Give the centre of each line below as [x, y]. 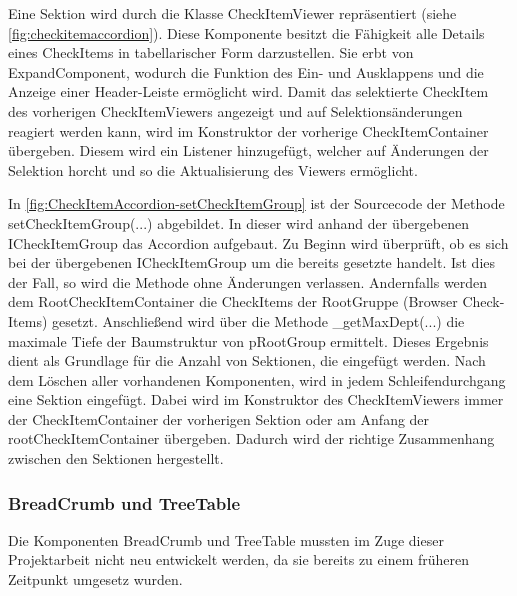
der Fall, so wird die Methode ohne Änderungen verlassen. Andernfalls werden [248, 281]
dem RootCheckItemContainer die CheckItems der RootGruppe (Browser [233, 301]
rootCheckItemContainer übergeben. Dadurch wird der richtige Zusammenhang [251, 438]
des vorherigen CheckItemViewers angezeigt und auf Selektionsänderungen [235, 110]
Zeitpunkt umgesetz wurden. [95, 579]
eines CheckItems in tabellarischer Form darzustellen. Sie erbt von [211, 52]
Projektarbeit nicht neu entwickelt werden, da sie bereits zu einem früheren [239, 559]
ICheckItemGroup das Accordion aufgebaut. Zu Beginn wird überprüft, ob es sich [258, 242]
